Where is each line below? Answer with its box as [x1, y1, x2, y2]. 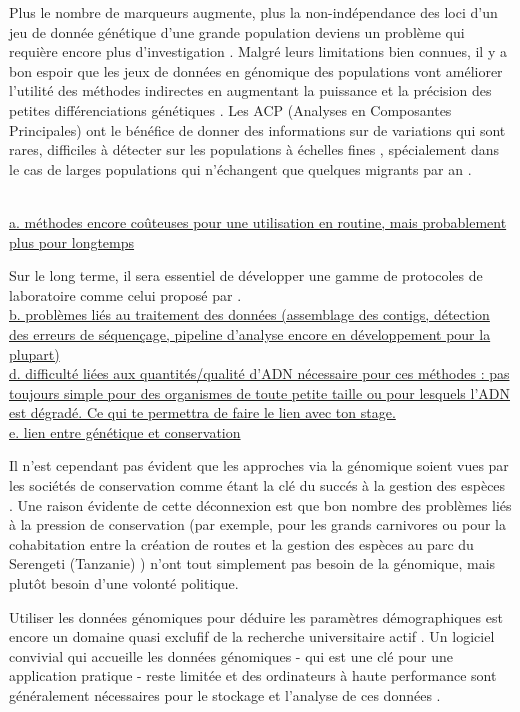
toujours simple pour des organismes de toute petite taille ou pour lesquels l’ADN [9, 382, 511, 403]
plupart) [9, 343, 60, 364]
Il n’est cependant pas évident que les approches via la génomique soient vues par [9, 455, 509, 476]
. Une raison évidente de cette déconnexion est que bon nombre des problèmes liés [9, 494, 512, 515]
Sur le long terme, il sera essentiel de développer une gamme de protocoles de [9, 265, 483, 286]
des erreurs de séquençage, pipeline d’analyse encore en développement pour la [9, 323, 491, 344]
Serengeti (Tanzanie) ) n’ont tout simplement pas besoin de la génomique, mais [9, 553, 496, 574]
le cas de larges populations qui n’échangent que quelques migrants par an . [9, 158, 472, 179]
